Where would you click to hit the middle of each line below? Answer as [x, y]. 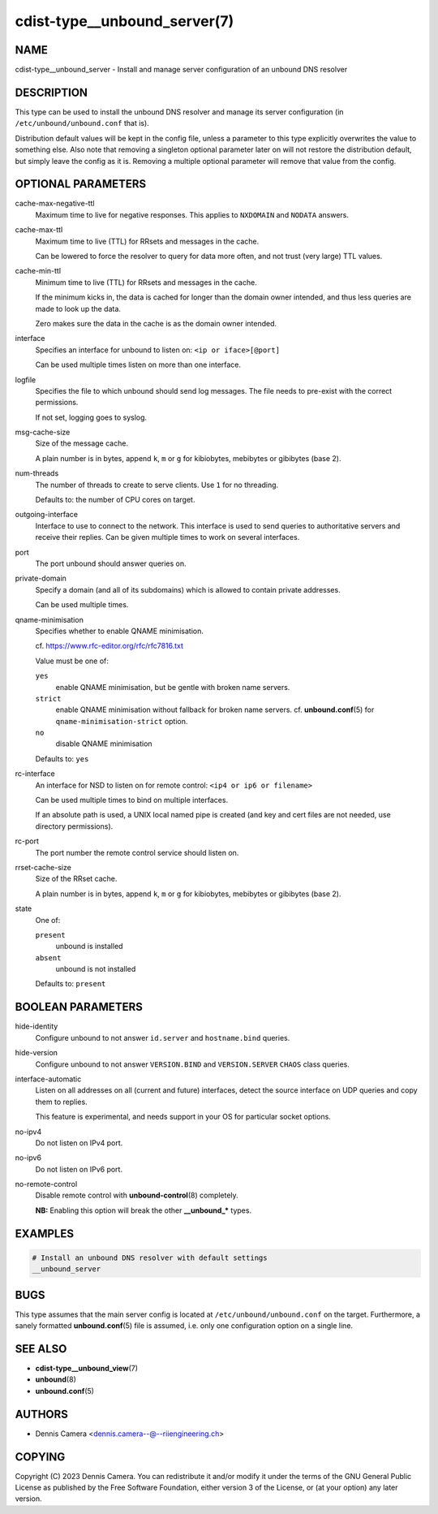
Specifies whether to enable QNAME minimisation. [120, 631]
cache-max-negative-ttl [55, 204]
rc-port [27, 841]
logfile [26, 380]
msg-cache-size [43, 432]
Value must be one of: [72, 661]
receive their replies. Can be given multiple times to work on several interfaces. [167, 537]
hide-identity [36, 1026]
